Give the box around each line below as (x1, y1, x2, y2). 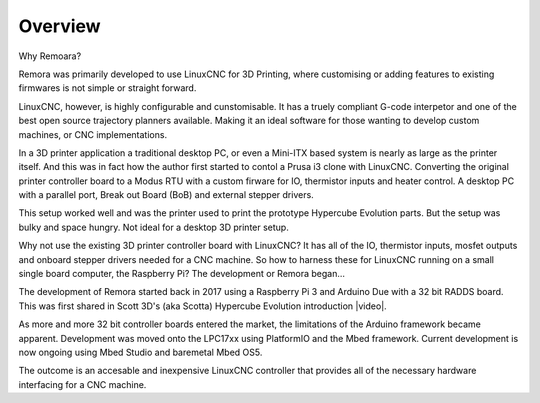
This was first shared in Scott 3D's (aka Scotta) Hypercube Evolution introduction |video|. (18, 300, 387, 312)
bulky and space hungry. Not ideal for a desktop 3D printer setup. (18, 221, 289, 233)
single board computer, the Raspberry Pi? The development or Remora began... (18, 268, 345, 280)
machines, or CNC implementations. (18, 128, 168, 140)
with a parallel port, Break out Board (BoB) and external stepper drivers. (18, 189, 314, 201)
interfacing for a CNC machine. (18, 378, 147, 390)
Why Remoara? (18, 50, 82, 62)
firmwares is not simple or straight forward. (18, 82, 197, 94)
